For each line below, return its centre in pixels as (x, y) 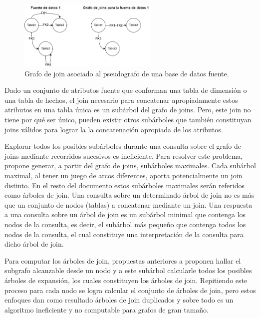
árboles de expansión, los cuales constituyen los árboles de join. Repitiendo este (126, 280)
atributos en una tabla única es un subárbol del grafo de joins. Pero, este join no (128, 110)
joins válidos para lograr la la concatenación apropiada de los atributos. (114, 129)
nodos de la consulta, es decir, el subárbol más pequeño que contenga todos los (125, 224)
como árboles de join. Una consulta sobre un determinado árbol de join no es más (130, 195)
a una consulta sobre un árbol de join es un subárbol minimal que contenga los (125, 214)
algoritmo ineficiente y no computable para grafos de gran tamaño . (107, 309)
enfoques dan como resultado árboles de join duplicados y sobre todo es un (119, 300)
